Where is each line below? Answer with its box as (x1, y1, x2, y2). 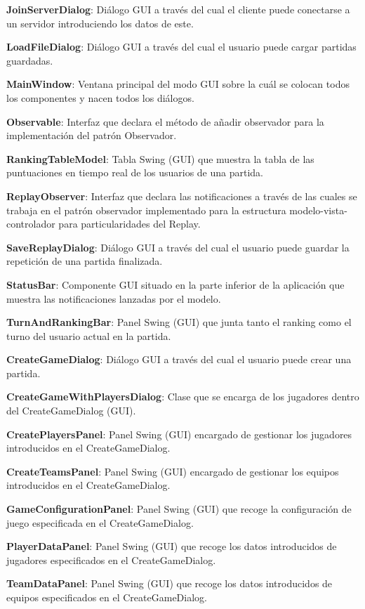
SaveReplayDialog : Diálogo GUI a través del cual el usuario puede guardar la (6, 240, 350, 254)
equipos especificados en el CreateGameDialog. (6, 590, 207, 604)
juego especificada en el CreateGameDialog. (6, 515, 194, 530)
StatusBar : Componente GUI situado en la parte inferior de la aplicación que (6, 277, 345, 292)
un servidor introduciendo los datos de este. (6, 15, 194, 30)
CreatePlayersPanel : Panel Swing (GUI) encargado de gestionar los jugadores (6, 426, 352, 441)
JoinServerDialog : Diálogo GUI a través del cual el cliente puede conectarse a (6, 2, 350, 16)
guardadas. (6, 53, 53, 67)
